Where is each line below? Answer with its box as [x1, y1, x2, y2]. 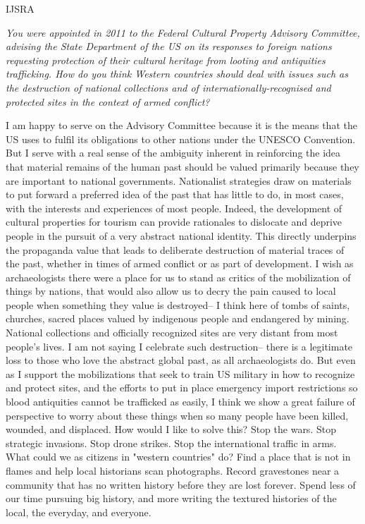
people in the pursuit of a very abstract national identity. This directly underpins [6, 228, 357, 243]
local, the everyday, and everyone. [6, 504, 151, 519]
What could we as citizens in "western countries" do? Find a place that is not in [6, 449, 351, 464]
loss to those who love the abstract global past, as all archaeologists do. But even [6, 353, 356, 367]
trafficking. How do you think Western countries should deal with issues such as [6, 66, 348, 81]
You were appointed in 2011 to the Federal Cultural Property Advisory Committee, [6, 25, 360, 39]
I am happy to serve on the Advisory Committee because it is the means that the [6, 118, 357, 133]
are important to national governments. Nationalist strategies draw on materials [6, 173, 352, 188]
